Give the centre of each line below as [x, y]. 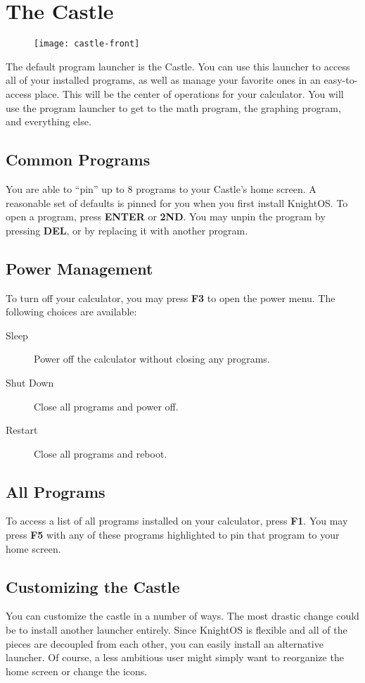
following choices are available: [71, 312]
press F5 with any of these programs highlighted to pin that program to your [173, 535]
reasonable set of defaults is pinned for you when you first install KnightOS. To [177, 202]
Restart [22, 430]
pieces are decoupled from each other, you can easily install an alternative [165, 643]
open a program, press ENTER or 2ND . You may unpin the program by [166, 217]
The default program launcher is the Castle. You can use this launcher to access [178, 66]
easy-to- [341, 80]
